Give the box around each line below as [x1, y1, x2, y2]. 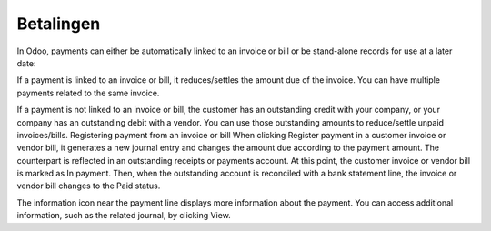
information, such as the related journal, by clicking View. [16, 210, 231, 221]
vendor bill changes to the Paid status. [16, 180, 161, 191]
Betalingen [16, 14, 101, 34]
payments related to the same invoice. [16, 87, 160, 98]
